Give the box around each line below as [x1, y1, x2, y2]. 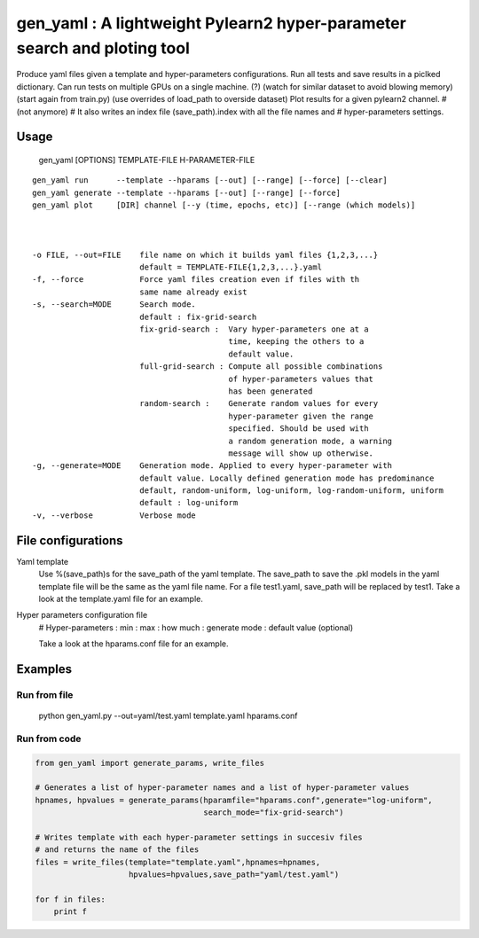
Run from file [16, 688, 74, 700]
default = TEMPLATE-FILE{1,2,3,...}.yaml [138, 262, 323, 272]
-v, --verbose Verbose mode [32, 510, 197, 520]
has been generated [228, 386, 313, 396]
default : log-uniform [138, 497, 239, 508]
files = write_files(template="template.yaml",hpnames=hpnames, [35, 856, 321, 867]
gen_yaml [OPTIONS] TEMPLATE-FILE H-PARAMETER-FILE [38, 154, 255, 165]
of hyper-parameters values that [228, 373, 374, 384]
